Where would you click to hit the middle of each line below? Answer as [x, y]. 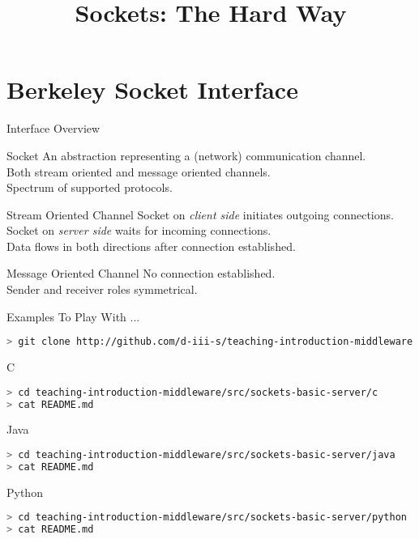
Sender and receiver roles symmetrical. [102, 289]
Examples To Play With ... [73, 316]
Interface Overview [53, 128]
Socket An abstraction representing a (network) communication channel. [186, 155]
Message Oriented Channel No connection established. [141, 273]
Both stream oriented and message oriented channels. [139, 171]
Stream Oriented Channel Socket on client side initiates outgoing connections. [200, 214]
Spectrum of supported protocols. [90, 187]
